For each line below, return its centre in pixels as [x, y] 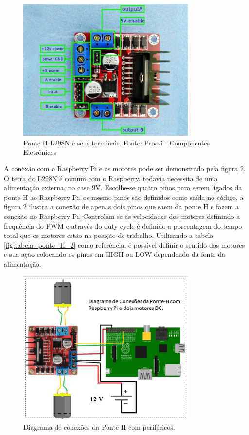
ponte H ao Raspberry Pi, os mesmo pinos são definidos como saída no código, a [124, 197]
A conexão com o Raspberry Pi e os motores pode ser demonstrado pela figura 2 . [125, 169]
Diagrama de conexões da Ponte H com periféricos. [99, 426]
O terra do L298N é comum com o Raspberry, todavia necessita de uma [111, 178]
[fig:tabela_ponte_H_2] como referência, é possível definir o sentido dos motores [124, 245]
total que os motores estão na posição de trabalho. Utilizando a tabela [109, 235]
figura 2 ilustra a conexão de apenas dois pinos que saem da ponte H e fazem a [122, 207]
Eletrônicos [40, 152]
